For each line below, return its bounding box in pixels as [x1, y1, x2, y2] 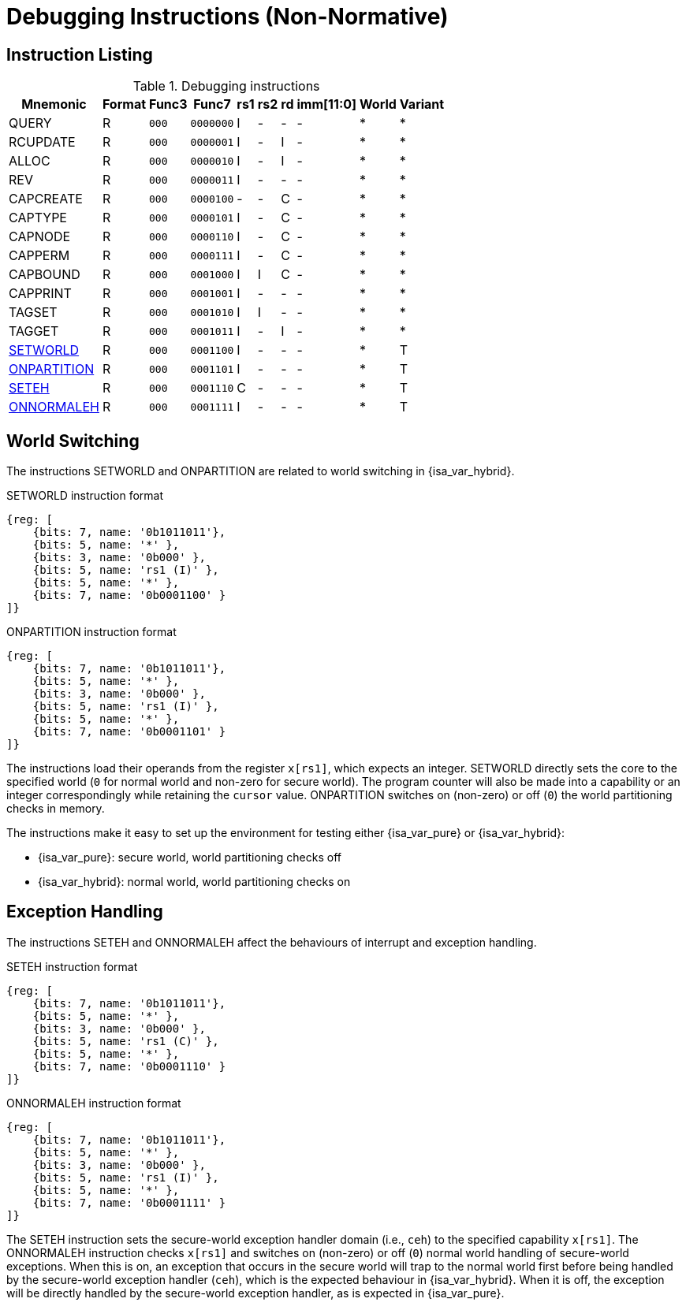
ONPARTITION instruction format [6, 625, 177, 639]
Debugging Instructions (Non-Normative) [6, 3, 449, 30]
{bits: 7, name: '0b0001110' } [32, 1059, 226, 1073]
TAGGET [9, 323, 59, 340]
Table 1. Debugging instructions [132, 78, 320, 95]
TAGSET [9, 304, 58, 321]
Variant [399, 96, 445, 113]
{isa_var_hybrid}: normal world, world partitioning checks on [38, 875, 351, 889]
